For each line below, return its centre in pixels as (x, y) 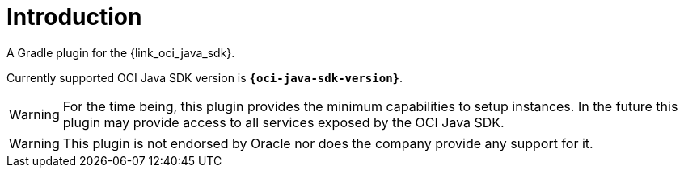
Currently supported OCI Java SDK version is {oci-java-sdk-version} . (205, 77)
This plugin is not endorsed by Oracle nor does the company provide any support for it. (328, 143)
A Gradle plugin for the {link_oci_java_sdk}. (121, 52)
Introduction (74, 17)
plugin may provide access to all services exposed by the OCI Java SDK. (283, 122)
